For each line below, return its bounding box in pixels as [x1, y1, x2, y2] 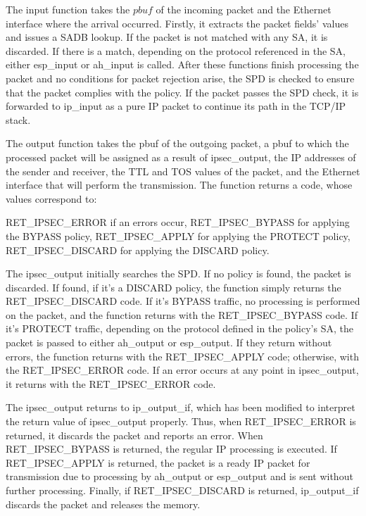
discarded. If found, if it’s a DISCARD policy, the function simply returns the [6, 279, 341, 294]
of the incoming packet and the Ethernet [156, 2, 332, 16]
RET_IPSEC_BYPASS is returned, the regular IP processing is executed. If [6, 441, 337, 456]
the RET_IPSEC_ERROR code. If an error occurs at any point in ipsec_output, [6, 363, 359, 377]
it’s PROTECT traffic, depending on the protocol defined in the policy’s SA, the [6, 321, 353, 336]
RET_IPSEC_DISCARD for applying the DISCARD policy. [6, 242, 270, 257]
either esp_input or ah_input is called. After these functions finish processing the [6, 57, 359, 72]
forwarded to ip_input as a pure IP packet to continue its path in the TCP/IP [6, 99, 346, 113]
